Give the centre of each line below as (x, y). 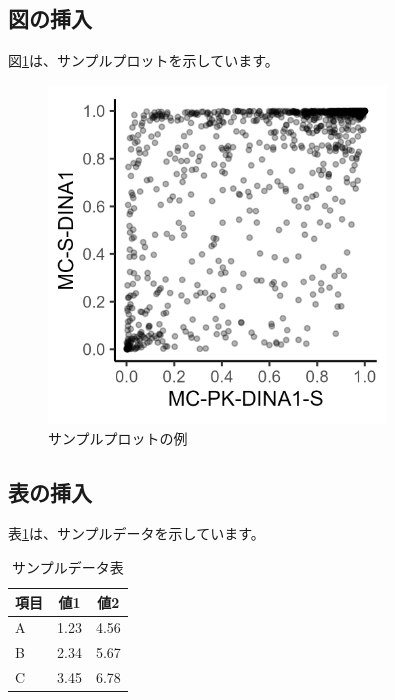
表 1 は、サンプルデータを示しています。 (136, 533)
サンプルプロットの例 (118, 437)
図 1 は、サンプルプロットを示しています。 (143, 60)
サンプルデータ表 (68, 566)
